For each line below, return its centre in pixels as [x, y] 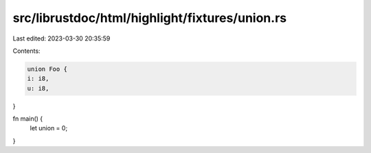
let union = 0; [49, 128]
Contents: [26, 51]
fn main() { [28, 119]
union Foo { [47, 69]
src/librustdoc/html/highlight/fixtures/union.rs [150, 18]
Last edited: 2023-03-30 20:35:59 [61, 38]
